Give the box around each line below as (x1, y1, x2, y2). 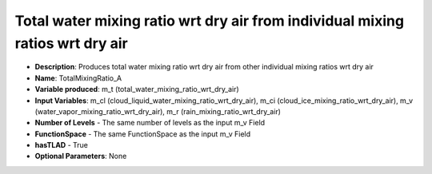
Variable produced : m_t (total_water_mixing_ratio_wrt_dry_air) (34, 85, 239, 94)
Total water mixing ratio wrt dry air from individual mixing (14, 12, 404, 30)
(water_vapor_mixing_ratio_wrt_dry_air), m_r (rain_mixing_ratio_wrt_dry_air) (34, 106, 282, 116)
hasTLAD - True (34, 140, 88, 150)
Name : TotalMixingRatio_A (34, 73, 122, 83)
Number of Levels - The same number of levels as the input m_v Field (34, 118, 266, 128)
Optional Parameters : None (34, 152, 127, 161)
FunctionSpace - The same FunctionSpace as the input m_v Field (34, 129, 251, 139)
